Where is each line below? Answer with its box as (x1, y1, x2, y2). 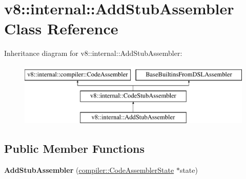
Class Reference (4, 18, 118, 39)
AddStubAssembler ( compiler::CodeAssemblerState (4, 165, 174, 175)
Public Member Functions (4, 141, 145, 156)
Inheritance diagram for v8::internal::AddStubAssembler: (4, 48, 182, 58)
